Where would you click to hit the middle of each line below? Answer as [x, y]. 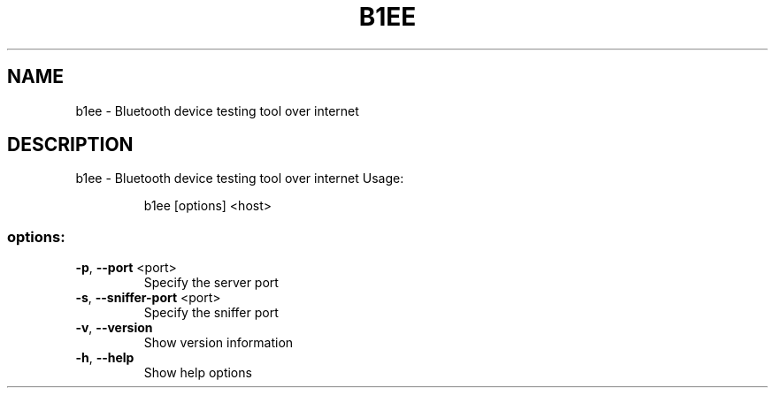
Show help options [198, 373]
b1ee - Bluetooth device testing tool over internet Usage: [240, 179]
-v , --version [114, 328]
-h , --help [105, 358]
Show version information [219, 343]
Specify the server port [211, 283]
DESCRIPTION [70, 145]
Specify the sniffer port [211, 313]
